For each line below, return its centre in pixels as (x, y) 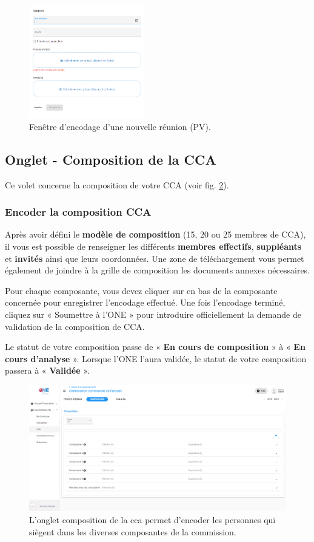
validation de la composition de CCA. (75, 326)
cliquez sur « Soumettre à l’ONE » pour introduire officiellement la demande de (153, 314)
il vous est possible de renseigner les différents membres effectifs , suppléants (153, 246)
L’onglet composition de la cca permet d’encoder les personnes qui (152, 519)
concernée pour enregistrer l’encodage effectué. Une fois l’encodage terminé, (145, 302)
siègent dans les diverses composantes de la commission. (133, 531)
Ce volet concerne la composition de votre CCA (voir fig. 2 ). (117, 184)
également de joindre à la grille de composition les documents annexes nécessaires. (158, 270)
